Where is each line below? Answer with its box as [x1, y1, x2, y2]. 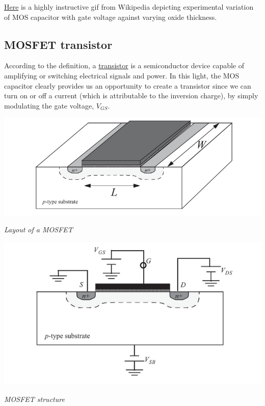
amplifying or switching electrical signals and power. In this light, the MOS [4, 70, 240, 80]
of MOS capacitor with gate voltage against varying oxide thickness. [4, 11, 217, 22]
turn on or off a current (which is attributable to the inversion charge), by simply [4, 90, 258, 101]
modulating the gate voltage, [4, 100, 94, 111]
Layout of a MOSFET [4, 224, 73, 235]
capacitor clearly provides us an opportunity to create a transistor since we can [4, 80, 251, 91]
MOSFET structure [4, 393, 65, 404]
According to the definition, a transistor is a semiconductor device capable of [4, 60, 245, 71]
